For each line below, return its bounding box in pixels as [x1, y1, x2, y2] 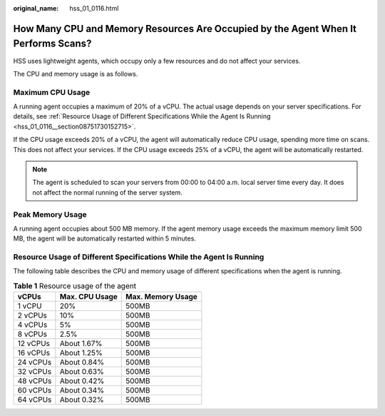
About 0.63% [59, 367, 105, 377]
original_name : [13, 4, 59, 12]
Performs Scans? [13, 38, 92, 50]
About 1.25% [59, 348, 103, 358]
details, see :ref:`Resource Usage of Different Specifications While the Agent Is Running [13, 112, 271, 121]
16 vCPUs [17, 348, 50, 358]
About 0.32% [59, 395, 105, 405]
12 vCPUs [17, 339, 50, 349]
